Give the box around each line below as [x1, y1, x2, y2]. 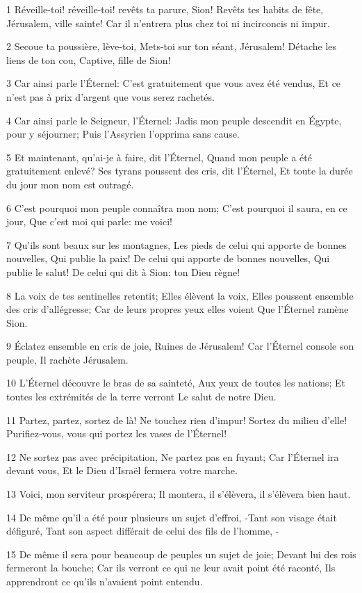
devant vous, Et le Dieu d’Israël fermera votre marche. [6, 463, 238, 478]
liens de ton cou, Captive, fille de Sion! [6, 52, 171, 67]
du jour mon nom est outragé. [6, 177, 134, 191]
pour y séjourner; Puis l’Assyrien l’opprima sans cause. [6, 127, 240, 141]
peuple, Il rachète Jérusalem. [6, 352, 129, 366]
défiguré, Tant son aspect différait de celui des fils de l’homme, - [6, 523, 279, 538]
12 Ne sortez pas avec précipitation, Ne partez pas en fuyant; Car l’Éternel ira [6, 449, 339, 464]
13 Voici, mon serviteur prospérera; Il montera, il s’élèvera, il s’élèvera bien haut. [6, 487, 351, 501]
